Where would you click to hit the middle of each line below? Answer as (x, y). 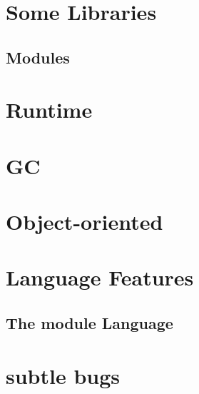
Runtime (49, 110)
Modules (38, 57)
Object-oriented (85, 222)
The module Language (90, 323)
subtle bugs (63, 375)
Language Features (100, 277)
